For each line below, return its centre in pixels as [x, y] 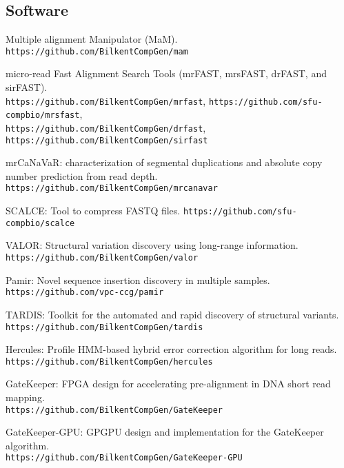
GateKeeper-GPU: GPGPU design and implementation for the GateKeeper [165, 432]
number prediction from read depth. [82, 175]
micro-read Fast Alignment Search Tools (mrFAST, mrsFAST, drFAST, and [166, 73]
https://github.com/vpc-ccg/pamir [85, 293]
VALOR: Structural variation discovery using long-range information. [152, 245]
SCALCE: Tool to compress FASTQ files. [93, 211]
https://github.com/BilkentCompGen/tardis [104, 327]
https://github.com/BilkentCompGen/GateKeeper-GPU [124, 458]
